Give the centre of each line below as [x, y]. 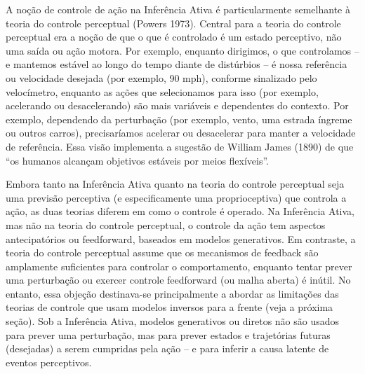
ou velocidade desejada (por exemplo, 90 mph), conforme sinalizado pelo [161, 77]
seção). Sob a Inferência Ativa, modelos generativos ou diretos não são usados [173, 321]
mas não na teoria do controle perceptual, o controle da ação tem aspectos [166, 224]
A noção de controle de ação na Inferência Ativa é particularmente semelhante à [178, 9]
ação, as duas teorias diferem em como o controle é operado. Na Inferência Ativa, [180, 211]
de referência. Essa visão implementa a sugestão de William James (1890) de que [180, 146]
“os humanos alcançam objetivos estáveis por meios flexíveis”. [138, 160]
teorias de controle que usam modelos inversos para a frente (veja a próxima [170, 307]
